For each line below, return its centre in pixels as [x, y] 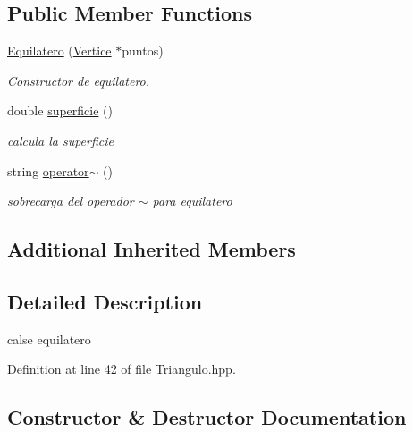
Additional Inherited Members [152, 249]
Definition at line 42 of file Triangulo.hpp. [122, 369]
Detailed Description [105, 301]
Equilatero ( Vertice [59, 51]
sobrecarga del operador [71, 201]
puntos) [143, 51]
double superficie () [60, 110]
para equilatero [192, 201]
